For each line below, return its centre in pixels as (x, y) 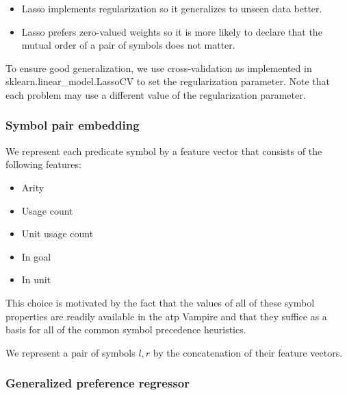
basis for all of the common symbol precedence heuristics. (126, 330)
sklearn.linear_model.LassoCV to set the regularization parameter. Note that (168, 81)
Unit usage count (57, 234)
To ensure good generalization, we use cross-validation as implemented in (159, 68)
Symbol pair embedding (73, 125)
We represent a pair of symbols (70, 352)
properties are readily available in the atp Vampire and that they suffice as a (166, 316)
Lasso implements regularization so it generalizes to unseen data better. (172, 8)
